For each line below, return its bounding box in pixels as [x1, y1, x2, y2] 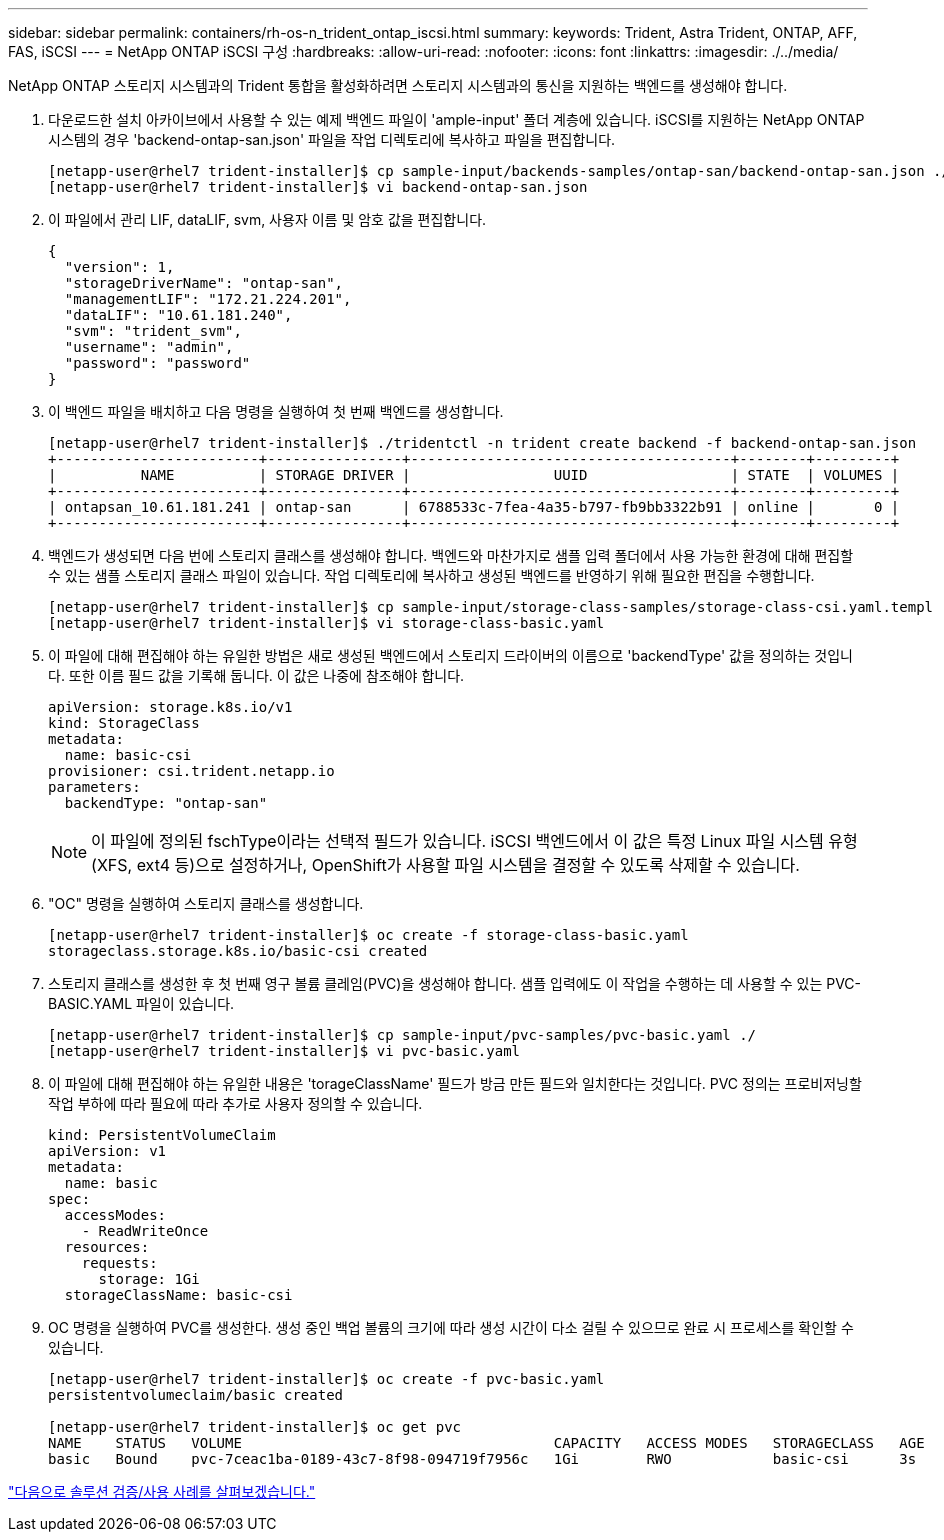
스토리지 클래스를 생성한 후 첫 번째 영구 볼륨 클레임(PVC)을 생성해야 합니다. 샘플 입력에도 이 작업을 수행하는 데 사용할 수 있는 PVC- [48, 975, 862, 992]
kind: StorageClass [48, 715, 200, 731]
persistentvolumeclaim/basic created [48, 1387, 344, 1403]
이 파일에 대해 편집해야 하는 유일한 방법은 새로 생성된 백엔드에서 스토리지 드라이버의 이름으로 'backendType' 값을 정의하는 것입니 [48, 647, 853, 664]
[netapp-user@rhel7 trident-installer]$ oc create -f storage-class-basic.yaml [48, 927, 689, 943]
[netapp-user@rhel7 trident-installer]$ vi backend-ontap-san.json [48, 179, 588, 195]
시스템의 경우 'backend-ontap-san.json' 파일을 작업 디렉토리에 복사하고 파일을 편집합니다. [48, 131, 616, 148]
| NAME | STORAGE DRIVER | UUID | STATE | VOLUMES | [48, 467, 900, 483]
